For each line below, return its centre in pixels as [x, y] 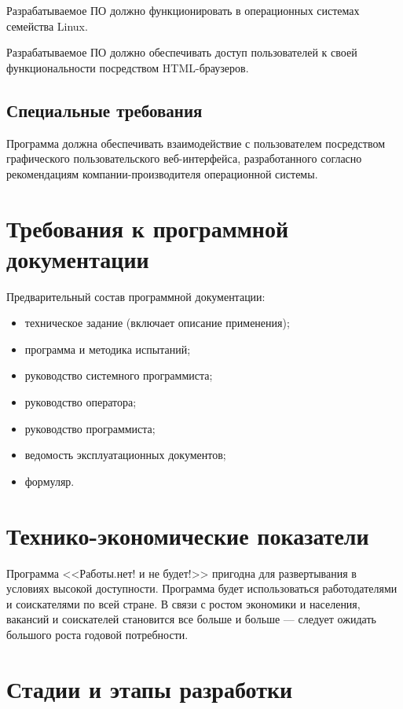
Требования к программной [148, 228]
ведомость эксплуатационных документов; [125, 455]
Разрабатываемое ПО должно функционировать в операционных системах [183, 10]
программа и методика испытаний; [108, 349]
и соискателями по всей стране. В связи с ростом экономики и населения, [183, 603]
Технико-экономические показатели [188, 535]
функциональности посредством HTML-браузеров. [128, 67]
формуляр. [49, 481]
